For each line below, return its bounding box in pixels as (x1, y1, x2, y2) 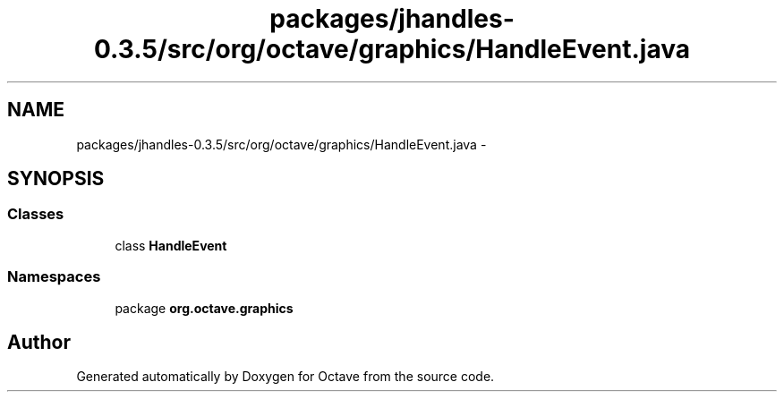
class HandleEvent (115, 237, 227, 253)
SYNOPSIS (7, 167, 105, 191)
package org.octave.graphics (115, 300, 294, 316)
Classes (7, 205, 64, 224)
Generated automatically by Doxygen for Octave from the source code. (76, 369, 495, 385)
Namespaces (7, 267, 101, 286)
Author (7, 330, 71, 353)
